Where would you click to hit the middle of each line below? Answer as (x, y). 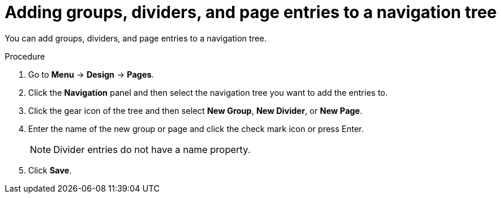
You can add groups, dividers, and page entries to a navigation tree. (136, 38)
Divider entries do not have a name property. (152, 149)
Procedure (25, 56)
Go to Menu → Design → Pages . (91, 74)
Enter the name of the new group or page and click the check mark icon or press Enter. (196, 128)
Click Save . (50, 170)
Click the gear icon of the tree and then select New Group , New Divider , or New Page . (195, 110)
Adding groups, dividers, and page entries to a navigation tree (251, 12)
